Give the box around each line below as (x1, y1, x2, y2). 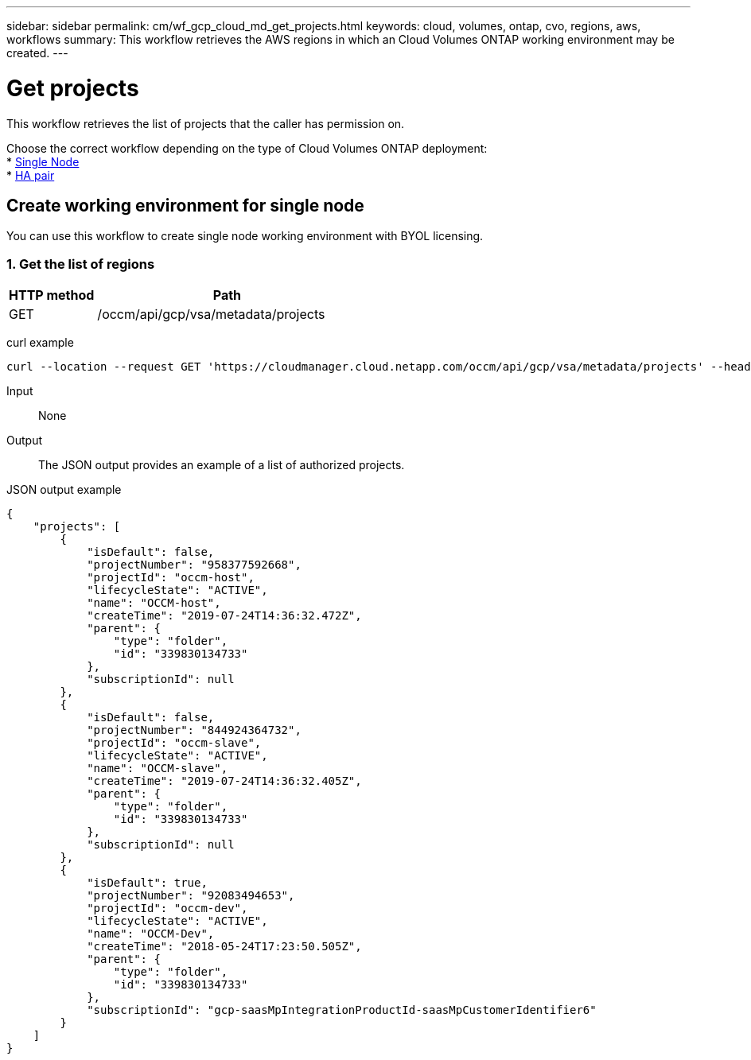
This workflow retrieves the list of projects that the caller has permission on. (6, 116, 405, 130)
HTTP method (9, 287, 95, 304)
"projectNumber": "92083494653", (87, 889, 295, 903)
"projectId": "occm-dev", (87, 902, 248, 915)
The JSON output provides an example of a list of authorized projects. (38, 458, 405, 472)
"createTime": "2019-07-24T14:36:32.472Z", (87, 609, 362, 623)
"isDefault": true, (87, 876, 208, 890)
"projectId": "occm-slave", (87, 736, 262, 750)
